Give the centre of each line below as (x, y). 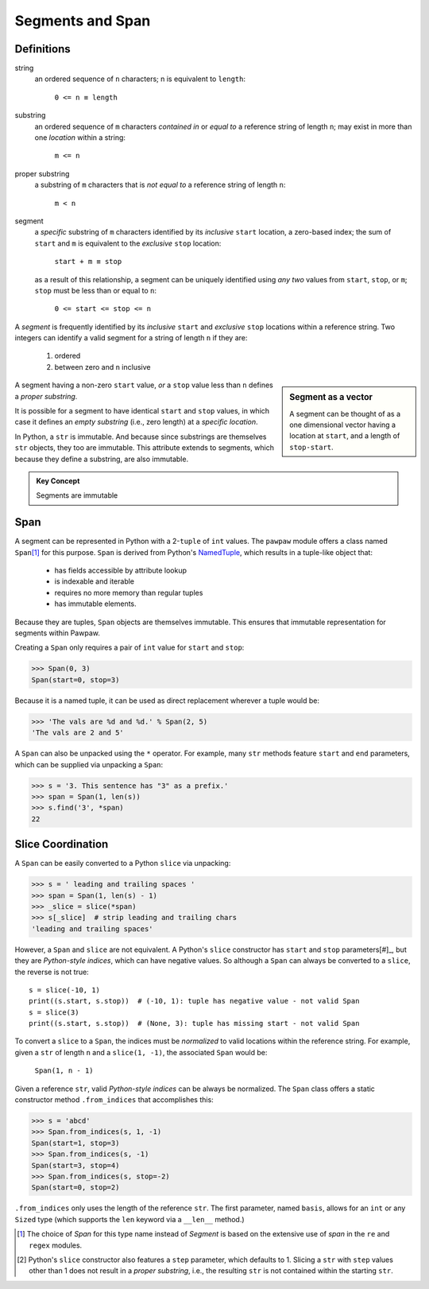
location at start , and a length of (345, 436)
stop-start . (311, 447)
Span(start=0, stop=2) (75, 1188)
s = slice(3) (54, 1012)
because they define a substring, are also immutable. (102, 459)
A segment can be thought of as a (345, 413)
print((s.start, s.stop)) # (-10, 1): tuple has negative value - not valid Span (194, 1001)
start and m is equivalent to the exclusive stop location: (128, 243)
